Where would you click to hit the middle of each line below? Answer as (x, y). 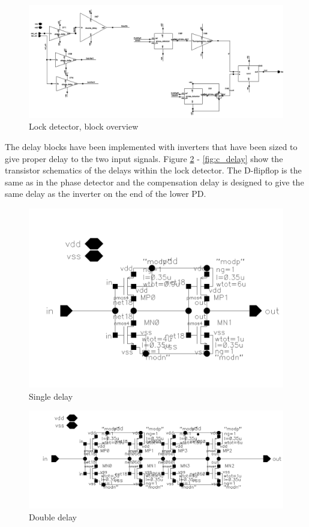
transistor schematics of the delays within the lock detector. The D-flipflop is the (153, 170)
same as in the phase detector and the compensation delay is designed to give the (154, 182)
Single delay (51, 396)
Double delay (53, 516)
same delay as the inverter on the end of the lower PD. (106, 194)
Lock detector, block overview (84, 126)
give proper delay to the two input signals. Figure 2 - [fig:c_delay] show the (144, 158)
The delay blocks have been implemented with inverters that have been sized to (151, 146)
